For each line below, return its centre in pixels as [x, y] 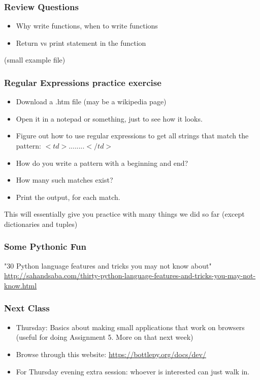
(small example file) [35, 60]
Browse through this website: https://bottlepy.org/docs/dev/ [111, 354]
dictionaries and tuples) [41, 224]
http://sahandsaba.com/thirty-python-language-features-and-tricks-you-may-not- [130, 275]
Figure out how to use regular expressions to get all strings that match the [132, 136]
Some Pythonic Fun [45, 246]
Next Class [27, 308]
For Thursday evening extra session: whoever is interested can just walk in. [133, 371]
